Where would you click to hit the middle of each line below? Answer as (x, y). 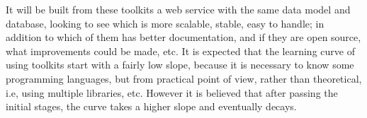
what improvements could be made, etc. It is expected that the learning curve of (180, 51)
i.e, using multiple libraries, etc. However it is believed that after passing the (172, 92)
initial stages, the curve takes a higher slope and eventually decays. (151, 106)
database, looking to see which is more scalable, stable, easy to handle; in (165, 23)
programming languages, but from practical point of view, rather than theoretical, (184, 78)
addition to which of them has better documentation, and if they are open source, (183, 37)
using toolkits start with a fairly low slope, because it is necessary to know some (180, 65)
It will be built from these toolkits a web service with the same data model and (178, 9)
